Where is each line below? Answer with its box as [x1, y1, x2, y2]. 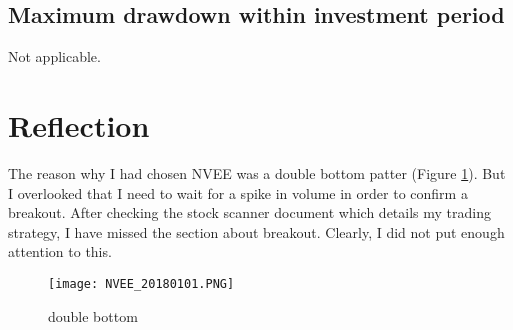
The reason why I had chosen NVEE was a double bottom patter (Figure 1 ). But [8, 162, 506, 183]
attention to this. [8, 241, 112, 262]
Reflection [8, 104, 150, 145]
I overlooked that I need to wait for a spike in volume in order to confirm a [8, 182, 468, 203]
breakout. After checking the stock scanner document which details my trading [8, 202, 491, 223]
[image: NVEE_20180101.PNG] [48, 276, 235, 291]
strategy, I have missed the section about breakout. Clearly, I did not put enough [8, 221, 505, 242]
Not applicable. [8, 46, 101, 67]
